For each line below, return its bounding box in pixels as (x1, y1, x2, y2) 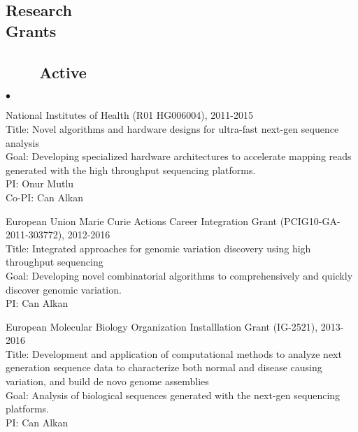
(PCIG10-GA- (280, 213, 341, 228)
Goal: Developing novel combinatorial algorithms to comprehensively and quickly (6, 268, 353, 282)
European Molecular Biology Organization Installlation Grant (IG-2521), (6, 319, 318, 333)
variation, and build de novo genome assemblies (6, 374, 209, 389)
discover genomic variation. (6, 282, 122, 296)
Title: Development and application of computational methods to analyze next (6, 346, 342, 361)
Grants (6, 20, 57, 41)
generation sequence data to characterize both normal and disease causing (6, 360, 322, 375)
